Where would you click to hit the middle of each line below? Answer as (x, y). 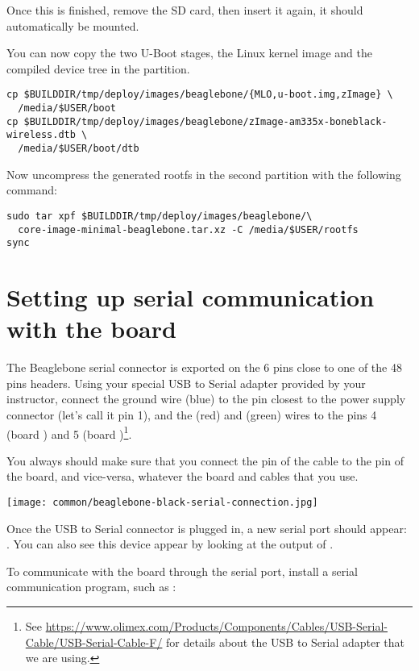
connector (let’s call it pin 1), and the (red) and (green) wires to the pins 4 (192, 414)
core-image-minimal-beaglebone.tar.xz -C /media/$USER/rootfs (188, 229)
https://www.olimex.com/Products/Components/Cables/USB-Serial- (216, 625)
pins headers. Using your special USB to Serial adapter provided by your (186, 383)
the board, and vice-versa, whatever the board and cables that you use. (183, 476)
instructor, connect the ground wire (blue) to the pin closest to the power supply (206, 399)
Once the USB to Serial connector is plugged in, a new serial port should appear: (207, 528)
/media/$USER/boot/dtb (79, 148)
